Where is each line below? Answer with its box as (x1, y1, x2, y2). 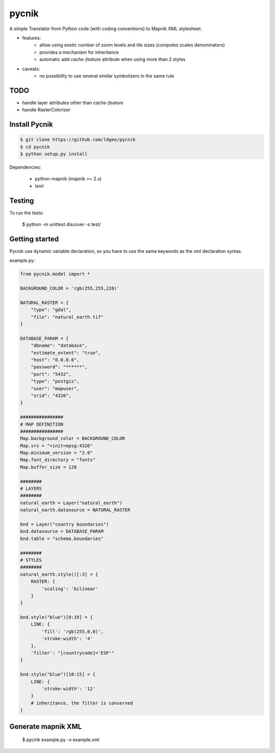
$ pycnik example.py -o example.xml (22, 737, 99, 743)
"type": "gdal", (31, 307, 71, 313)
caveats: (22, 65, 40, 72)
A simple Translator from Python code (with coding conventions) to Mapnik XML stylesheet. (9, 26, 202, 32)
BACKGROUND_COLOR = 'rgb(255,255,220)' (20, 286, 120, 291)
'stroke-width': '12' (41, 686, 96, 692)
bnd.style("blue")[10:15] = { (20, 672, 96, 677)
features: (22, 35, 41, 41)
